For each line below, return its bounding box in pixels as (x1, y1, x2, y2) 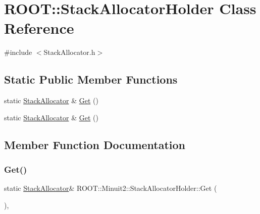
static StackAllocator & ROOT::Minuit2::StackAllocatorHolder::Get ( (4, 183, 217, 193)
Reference (4, 18, 74, 38)
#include (4, 47, 32, 57)
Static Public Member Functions (4, 72, 178, 87)
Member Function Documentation (4, 136, 186, 152)
